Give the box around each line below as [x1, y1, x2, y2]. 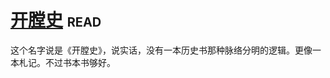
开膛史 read [10, 9, 102, 32]
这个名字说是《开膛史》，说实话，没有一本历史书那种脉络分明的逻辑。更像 [10, 44, 313, 56]
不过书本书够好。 [44, 56, 116, 68]
